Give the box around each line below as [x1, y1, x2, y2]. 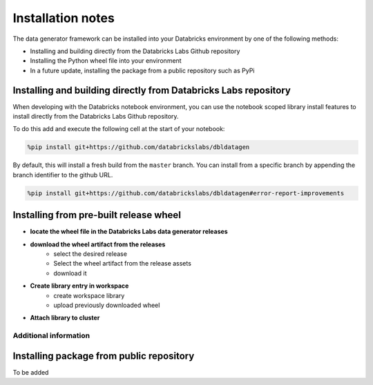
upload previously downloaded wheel [53, 301, 160, 309]
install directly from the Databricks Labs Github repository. [12, 112, 179, 121]
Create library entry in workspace [30, 282, 129, 290]
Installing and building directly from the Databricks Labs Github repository [30, 47, 240, 55]
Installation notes [12, 10, 115, 26]
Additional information [12, 331, 90, 341]
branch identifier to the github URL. [12, 170, 113, 179]
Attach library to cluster [30, 314, 100, 322]
